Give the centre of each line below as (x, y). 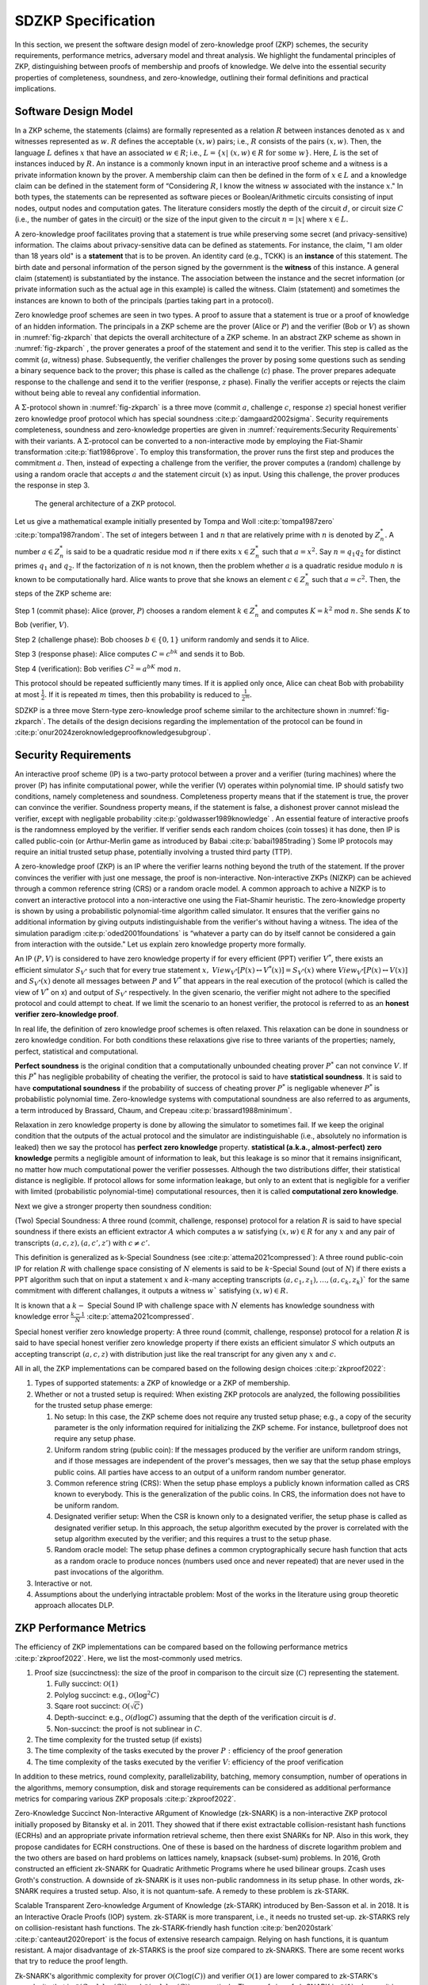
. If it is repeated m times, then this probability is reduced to (142, 694)
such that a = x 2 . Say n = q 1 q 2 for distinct (331, 552)
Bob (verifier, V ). (42, 625)
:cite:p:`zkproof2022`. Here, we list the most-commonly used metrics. (129, 1658)
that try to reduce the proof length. (71, 1961)
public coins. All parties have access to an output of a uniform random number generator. (200, 1472)
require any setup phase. (95, 1439)
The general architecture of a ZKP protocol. (105, 503)
